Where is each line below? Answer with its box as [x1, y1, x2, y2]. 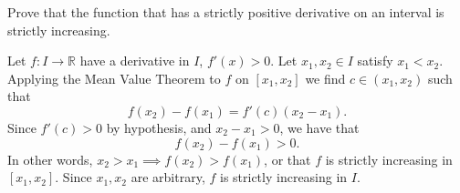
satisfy [357, 51, 393, 70]
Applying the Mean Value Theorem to [7, 68, 221, 87]
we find [305, 68, 346, 87]
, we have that [279, 117, 360, 137]
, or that [264, 149, 311, 168]
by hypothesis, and [106, 117, 212, 137]
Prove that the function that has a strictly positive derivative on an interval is [7, 3, 444, 21]
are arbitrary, [131, 168, 205, 187]
